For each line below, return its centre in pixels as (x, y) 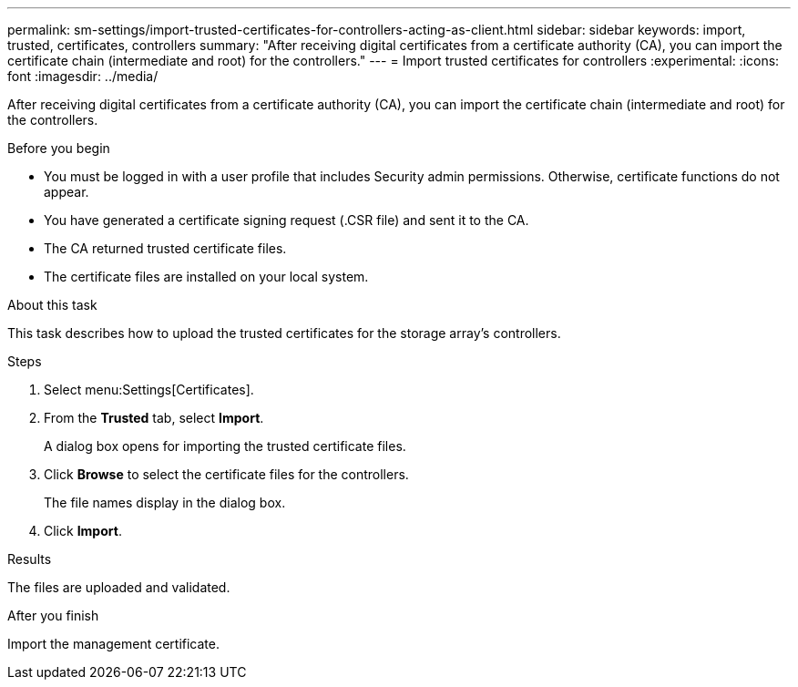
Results (30, 559)
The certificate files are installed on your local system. (206, 277)
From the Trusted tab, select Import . (154, 418)
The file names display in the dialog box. (165, 502)
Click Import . (83, 531)
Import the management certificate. (114, 644)
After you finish (53, 615)
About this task (52, 305)
